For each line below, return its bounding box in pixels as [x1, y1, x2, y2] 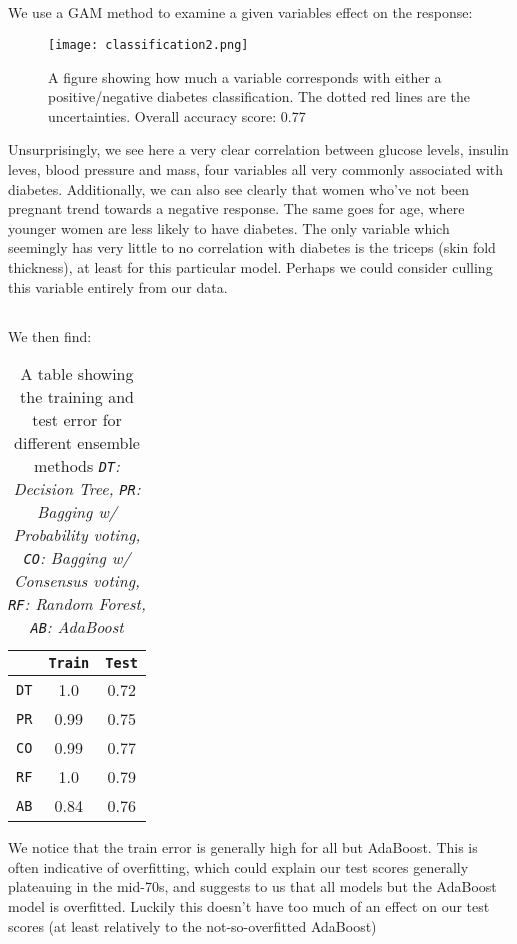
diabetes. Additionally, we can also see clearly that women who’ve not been [8, 178, 470, 199]
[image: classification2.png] [48, 37, 249, 52]
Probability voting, [13, 523, 141, 547]
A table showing [20, 362, 134, 386]
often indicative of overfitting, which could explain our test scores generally [8, 856, 469, 877]
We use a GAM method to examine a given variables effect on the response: [8, 2, 473, 23]
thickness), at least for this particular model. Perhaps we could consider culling [8, 256, 493, 277]
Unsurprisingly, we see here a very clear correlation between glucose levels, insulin [8, 139, 509, 160]
